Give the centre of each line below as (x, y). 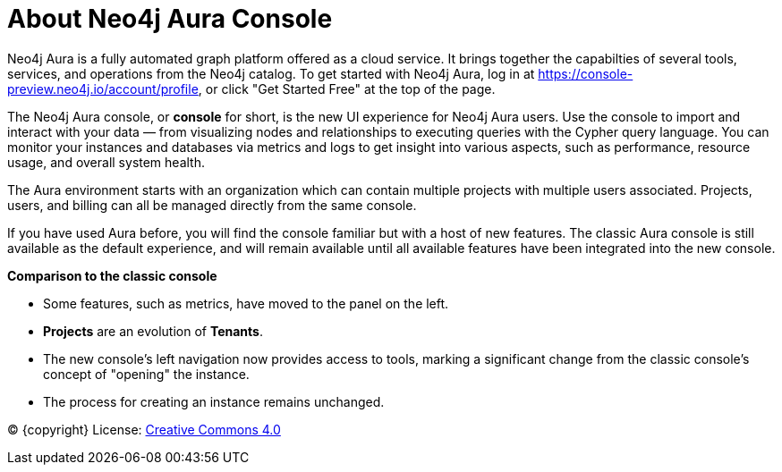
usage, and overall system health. (106, 162)
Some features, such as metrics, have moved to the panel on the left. (246, 303)
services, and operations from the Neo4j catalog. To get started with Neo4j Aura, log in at (271, 73)
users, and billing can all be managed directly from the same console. (212, 205)
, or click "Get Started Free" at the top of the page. (347, 88)
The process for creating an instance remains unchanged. (214, 401)
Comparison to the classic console (112, 275)
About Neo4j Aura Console (170, 19)
